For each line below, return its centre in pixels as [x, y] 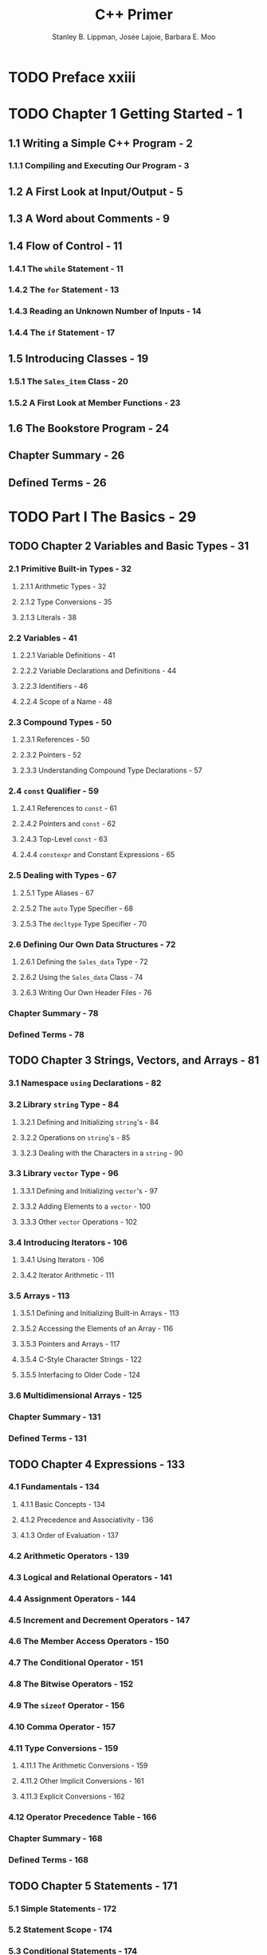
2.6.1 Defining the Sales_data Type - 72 [84, 962]
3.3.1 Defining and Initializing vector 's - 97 [88, 1190]
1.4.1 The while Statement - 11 [66, 269]
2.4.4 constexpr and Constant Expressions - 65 [97, 855]
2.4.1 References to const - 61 [68, 808]
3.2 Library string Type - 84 [64, 1104]
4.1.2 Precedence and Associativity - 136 [86, 1520]
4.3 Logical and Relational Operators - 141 [90, 1577]
